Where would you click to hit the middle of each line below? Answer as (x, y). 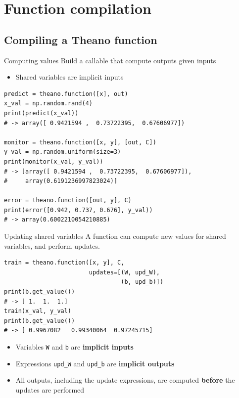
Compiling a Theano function (81, 39)
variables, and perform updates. (52, 245)
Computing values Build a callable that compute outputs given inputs (110, 60)
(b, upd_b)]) (142, 282)
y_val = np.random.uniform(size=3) (63, 152)
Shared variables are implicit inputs (70, 77)
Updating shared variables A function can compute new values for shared (115, 236)
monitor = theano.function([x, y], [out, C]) (80, 142)
